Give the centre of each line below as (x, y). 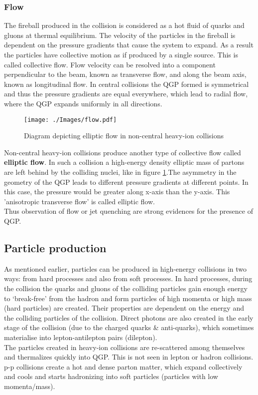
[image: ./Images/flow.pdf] (70, 120)
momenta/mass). (30, 386)
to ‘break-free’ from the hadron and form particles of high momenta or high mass (128, 298)
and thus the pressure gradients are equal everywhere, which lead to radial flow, (126, 94)
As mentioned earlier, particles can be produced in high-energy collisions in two (126, 268)
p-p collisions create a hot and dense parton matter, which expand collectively (123, 366)
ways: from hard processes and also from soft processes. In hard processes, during (128, 278)
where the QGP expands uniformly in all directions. (83, 103)
